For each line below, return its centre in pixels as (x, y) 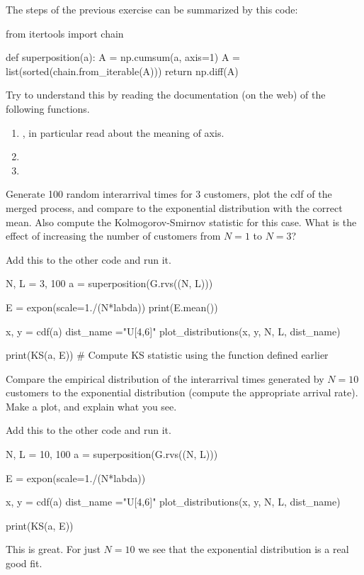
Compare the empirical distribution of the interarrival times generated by (165, 378)
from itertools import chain (65, 33)
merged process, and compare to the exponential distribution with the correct (174, 207)
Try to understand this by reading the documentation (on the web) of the (166, 95)
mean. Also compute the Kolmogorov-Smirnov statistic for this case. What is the (181, 222)
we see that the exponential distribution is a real (244, 549)
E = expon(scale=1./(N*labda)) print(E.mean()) (112, 307)
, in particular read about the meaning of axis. (123, 132)
